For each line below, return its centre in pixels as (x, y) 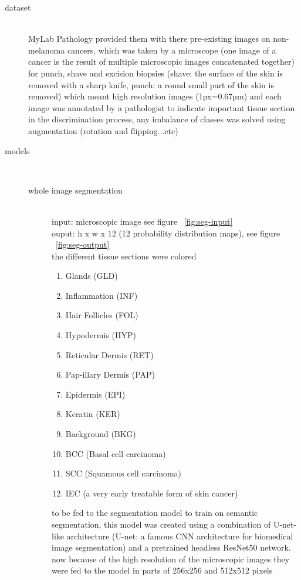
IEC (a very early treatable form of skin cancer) (152, 493)
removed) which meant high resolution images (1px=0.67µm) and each (155, 96)
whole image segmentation (75, 190)
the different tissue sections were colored (124, 256)
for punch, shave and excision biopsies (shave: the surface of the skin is (155, 73)
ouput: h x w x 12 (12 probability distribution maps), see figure (166, 233)
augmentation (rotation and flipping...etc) (103, 130)
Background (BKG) (101, 434)
